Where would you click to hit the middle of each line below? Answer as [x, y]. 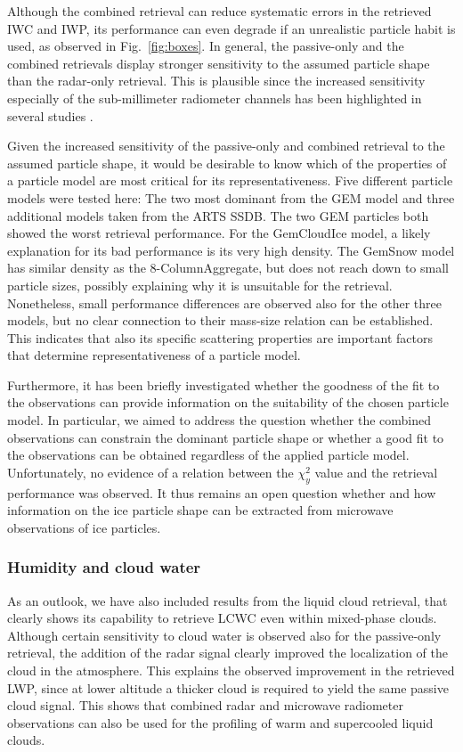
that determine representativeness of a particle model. [154, 355]
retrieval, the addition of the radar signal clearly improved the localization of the [228, 653]
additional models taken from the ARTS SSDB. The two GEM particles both [218, 215]
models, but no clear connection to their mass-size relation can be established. [220, 320]
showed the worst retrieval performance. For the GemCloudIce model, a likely [219, 233]
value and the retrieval [376, 472]
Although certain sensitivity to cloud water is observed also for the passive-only [224, 635]
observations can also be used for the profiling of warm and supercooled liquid [220, 722]
